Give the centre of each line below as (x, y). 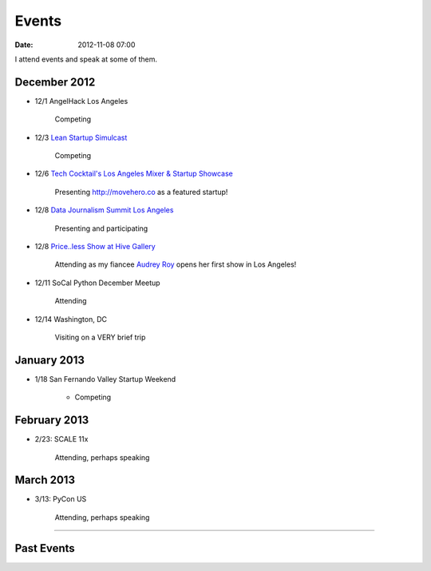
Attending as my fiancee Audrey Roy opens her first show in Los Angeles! (176, 264)
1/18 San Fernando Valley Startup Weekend (105, 379)
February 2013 (52, 420)
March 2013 (45, 480)
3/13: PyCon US (61, 499)
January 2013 (50, 360)
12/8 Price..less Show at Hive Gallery (95, 246)
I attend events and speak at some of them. (86, 59)
